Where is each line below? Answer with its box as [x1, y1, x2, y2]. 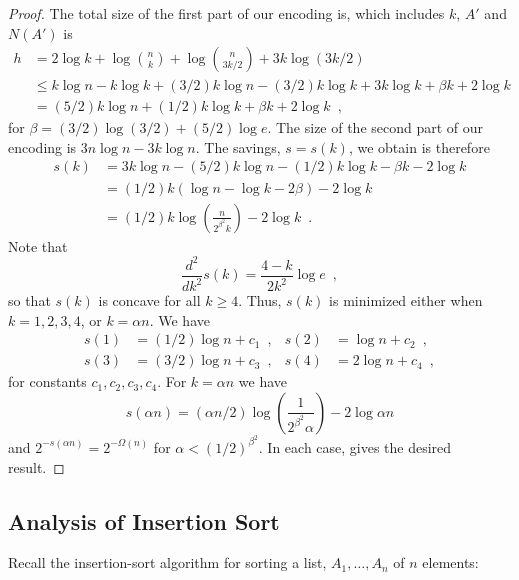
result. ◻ [8, 456, 65, 477]
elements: [422, 552, 479, 573]
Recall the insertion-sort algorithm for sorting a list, [8, 552, 327, 573]
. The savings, [195, 136, 281, 157]
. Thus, [238, 290, 282, 311]
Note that [8, 235, 68, 256]
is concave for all [98, 290, 201, 311]
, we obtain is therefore [348, 136, 490, 157]
